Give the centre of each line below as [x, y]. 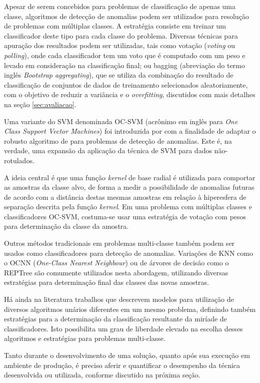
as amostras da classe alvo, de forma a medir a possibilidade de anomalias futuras [129, 187]
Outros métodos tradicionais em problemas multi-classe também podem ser [119, 243]
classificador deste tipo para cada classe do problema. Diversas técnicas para [121, 35]
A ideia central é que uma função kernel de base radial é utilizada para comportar [130, 177]
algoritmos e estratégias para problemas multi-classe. [85, 338]
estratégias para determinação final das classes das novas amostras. [106, 282]
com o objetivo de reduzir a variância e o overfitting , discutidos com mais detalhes [130, 94]
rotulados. [19, 160]
